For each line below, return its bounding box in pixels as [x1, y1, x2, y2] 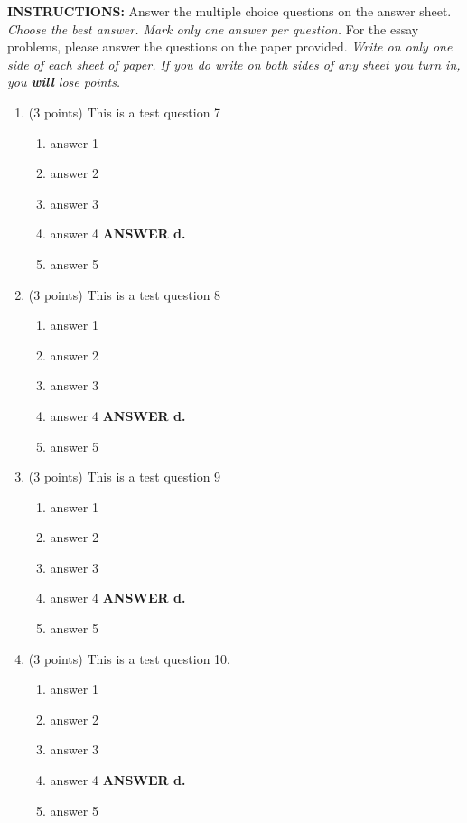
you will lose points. [7, 72, 121, 91]
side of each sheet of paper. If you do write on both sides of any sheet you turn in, [7, 54, 461, 73]
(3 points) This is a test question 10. [28, 649, 230, 668]
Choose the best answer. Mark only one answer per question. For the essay [7, 19, 419, 38]
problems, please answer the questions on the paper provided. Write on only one [7, 37, 453, 56]
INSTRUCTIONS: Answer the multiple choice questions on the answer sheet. [7, 2, 452, 20]
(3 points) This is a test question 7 [28, 102, 221, 121]
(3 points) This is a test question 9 [28, 467, 221, 486]
